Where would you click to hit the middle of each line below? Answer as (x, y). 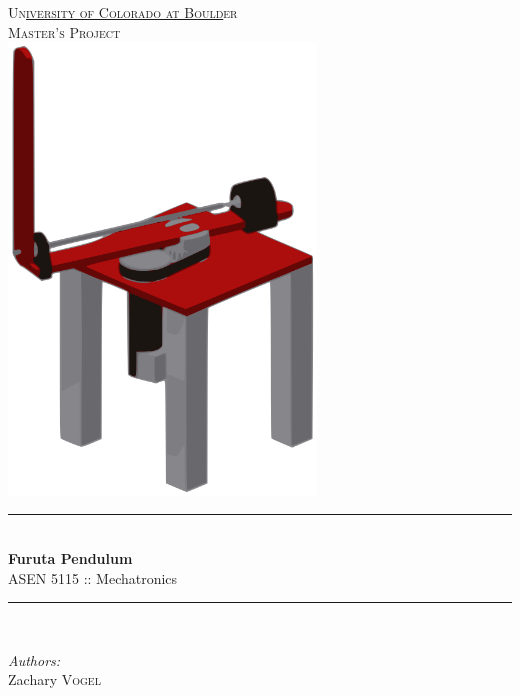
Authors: (34, 659)
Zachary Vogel (54, 679)
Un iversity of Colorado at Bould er (123, 12)
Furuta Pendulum (70, 557)
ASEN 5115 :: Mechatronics (93, 577)
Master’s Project (64, 31)
